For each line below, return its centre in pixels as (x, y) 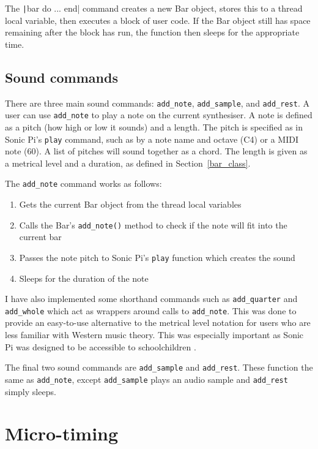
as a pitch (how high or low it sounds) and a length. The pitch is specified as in (154, 126)
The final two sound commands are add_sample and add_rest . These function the (159, 367)
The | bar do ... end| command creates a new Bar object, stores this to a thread (154, 8)
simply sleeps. (31, 391)
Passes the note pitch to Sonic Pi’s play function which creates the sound (157, 257)
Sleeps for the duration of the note (84, 278)
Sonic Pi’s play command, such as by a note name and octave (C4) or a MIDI (152, 139)
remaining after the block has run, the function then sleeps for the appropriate (152, 32)
